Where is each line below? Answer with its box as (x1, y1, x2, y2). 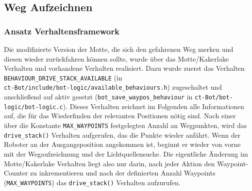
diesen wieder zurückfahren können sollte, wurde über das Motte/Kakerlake (4, 53, 229, 64)
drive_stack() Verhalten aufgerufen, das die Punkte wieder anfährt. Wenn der (4, 129, 241, 140)
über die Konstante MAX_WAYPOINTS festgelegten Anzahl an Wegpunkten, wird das (4, 120, 247, 130)
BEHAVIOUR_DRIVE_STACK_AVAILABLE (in (4, 72, 122, 82)
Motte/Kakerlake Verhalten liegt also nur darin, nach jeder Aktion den (4, 158, 215, 168)
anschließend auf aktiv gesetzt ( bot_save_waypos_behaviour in (4, 92, 193, 102)
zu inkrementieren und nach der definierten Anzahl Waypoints (30, 168, 216, 178)
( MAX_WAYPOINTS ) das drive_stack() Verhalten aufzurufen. (4, 177, 181, 187)
